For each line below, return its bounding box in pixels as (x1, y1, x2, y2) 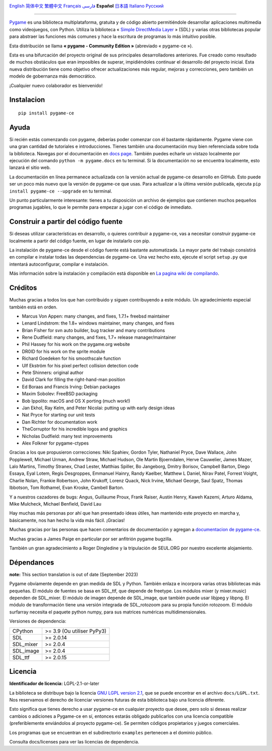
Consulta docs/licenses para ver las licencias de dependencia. (9, 738, 140, 744)
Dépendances (9, 558, 54, 567)
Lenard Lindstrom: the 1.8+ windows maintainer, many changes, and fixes (22, 320, 175, 326)
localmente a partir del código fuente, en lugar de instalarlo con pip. (9, 237, 151, 244)
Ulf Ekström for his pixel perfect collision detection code (22, 362, 139, 368)
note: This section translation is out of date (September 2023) (9, 571, 139, 577)
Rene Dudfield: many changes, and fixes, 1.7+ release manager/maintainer (22, 334, 176, 340)
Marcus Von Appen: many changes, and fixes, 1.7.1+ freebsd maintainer (22, 313, 170, 319)
